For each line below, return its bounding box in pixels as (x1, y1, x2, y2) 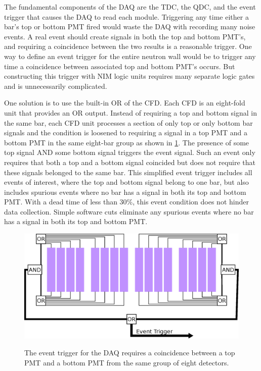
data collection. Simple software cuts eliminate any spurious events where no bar (4, 206, 254, 217)
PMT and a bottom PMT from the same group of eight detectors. (24, 357, 229, 367)
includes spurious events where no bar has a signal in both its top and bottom (4, 186, 246, 197)
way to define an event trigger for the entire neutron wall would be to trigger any (4, 50, 256, 61)
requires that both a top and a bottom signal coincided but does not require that (4, 156, 256, 167)
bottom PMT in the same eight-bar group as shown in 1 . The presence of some (4, 137, 249, 147)
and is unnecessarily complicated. (4, 80, 107, 91)
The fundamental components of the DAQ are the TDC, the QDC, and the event (4, 2, 256, 12)
